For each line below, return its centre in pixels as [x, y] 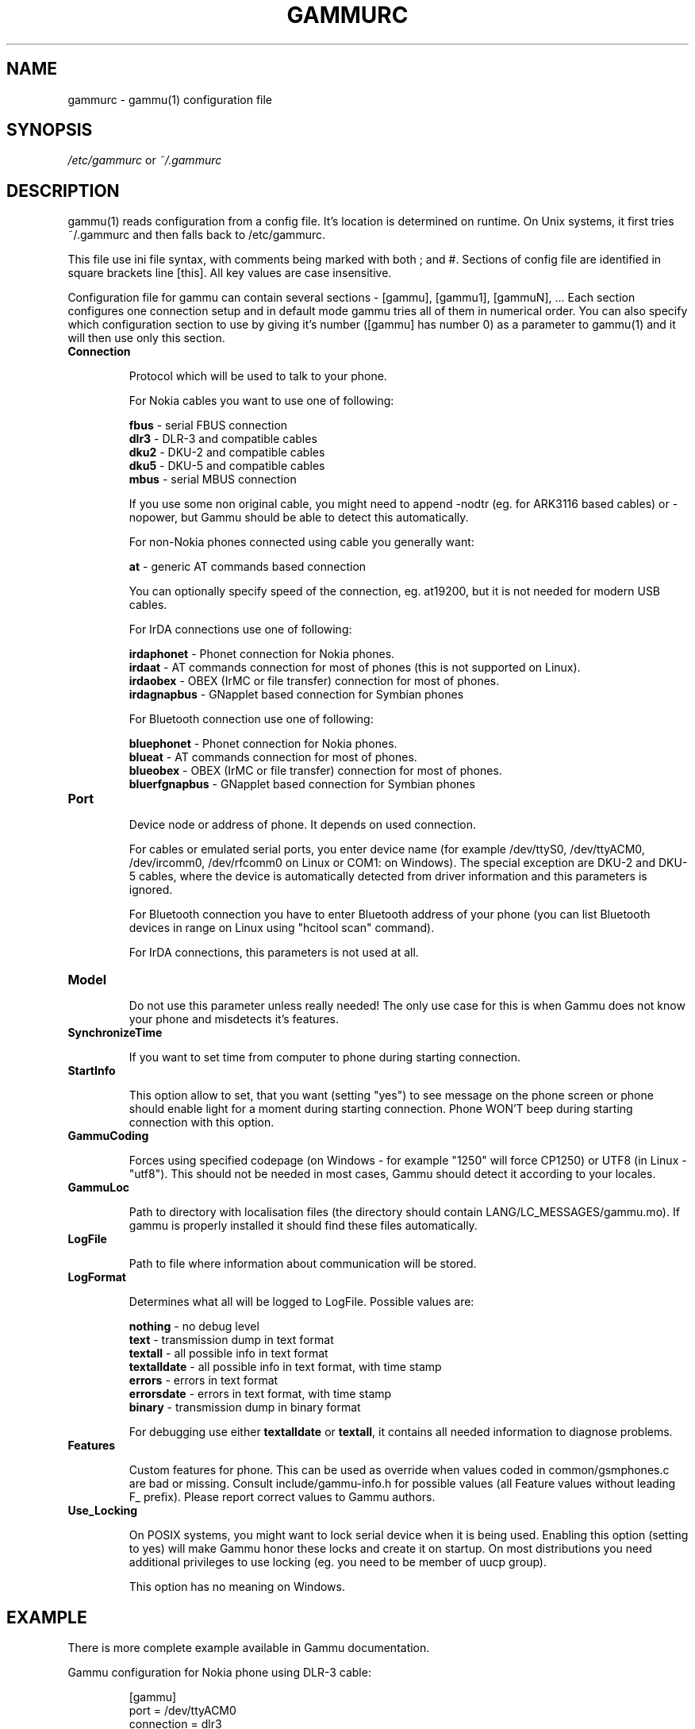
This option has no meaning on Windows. [237, 1587]
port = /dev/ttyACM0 [182, 1711]
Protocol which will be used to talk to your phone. [258, 376]
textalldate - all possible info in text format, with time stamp [285, 1367]
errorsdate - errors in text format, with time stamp [260, 1394]
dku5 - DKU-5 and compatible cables [227, 466]
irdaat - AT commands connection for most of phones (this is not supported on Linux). [355, 668]
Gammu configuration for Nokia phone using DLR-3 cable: [219, 1673]
